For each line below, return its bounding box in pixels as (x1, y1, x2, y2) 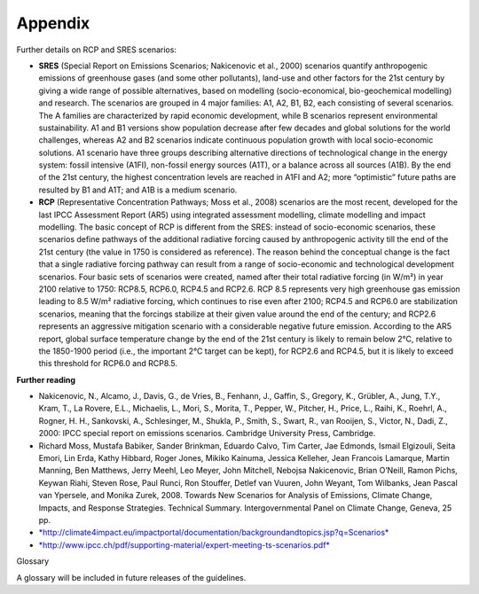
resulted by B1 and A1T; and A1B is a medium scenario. (38, 184, 238, 195)
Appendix (16, 13, 90, 33)
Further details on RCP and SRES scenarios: (16, 44, 177, 55)
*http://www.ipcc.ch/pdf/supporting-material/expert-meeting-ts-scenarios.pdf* (38, 539, 330, 550)
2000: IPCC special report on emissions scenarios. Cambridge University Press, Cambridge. (38, 428, 376, 439)
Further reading (16, 374, 75, 385)
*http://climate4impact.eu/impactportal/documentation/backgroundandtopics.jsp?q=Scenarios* (38, 528, 389, 538)
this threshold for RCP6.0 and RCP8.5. (38, 358, 177, 369)
